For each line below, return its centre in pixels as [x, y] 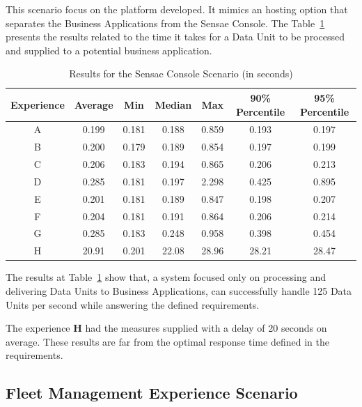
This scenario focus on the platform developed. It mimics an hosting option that [177, 9]
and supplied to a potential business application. [109, 50]
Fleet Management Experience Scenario [152, 393]
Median [173, 104]
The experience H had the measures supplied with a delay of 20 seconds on [166, 328]
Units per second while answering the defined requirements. [133, 304]
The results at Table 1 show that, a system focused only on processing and [166, 277]
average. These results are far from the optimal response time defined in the [167, 341]
